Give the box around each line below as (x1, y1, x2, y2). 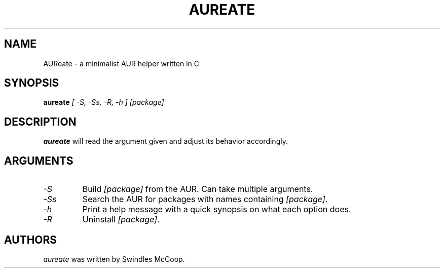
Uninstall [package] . (82, 214, 160, 225)
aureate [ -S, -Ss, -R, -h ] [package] (43, 98, 164, 107)
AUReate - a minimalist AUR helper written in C (43, 59, 200, 68)
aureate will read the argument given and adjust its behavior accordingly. (43, 137, 288, 146)
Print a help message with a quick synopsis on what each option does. (82, 204, 351, 215)
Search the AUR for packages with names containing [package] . (82, 194, 328, 205)
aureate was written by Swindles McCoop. (43, 254, 185, 263)
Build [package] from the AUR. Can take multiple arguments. (82, 184, 313, 195)
